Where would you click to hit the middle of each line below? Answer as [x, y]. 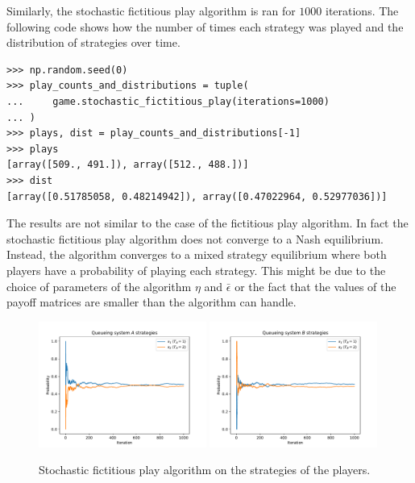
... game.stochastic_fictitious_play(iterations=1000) [168, 101]
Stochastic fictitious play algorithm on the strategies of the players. [205, 470]
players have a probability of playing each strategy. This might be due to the [196, 270]
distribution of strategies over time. [93, 42]
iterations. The [362, 10]
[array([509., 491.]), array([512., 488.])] [128, 165]
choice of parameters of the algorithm [99, 286]
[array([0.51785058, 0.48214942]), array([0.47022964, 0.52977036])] [197, 196]
